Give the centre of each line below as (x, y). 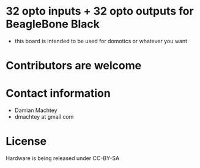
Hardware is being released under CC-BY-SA (63, 158)
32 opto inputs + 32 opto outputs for (100, 11)
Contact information (58, 93)
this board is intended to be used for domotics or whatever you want (101, 41)
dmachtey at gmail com (44, 117)
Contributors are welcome (74, 66)
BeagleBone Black (53, 24)
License (26, 142)
